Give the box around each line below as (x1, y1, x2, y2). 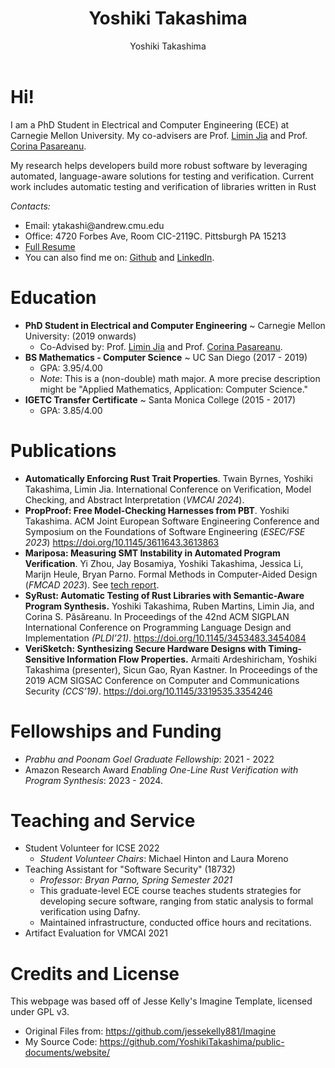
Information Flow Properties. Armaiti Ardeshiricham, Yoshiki (66, 653, 317, 665)
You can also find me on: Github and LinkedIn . (24, 251, 215, 263)
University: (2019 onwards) (24, 330, 137, 342)
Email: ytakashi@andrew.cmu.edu (24, 219, 165, 231)
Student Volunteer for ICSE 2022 (24, 842, 160, 854)
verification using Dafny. (39, 906, 141, 918)
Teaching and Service (10, 809, 196, 832)
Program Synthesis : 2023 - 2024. (24, 774, 163, 786)
